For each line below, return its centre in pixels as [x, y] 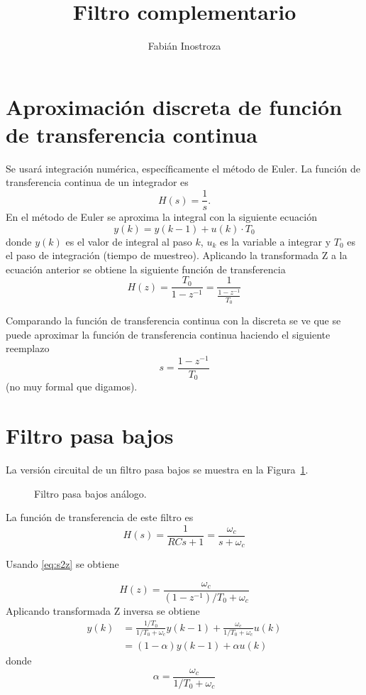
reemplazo [28, 348]
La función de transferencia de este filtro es [100, 517]
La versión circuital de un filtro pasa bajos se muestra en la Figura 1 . [157, 470]
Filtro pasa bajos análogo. [90, 493]
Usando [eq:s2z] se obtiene [62, 564]
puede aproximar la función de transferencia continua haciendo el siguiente [168, 334]
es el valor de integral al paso [129, 241]
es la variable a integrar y [275, 241]
